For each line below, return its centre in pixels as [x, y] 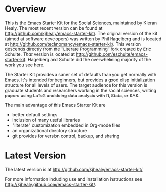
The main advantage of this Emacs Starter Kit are [55, 105]
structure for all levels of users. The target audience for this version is [76, 85]
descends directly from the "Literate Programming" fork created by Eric [78, 49]
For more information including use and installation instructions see [74, 179]
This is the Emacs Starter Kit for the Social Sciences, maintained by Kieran [81, 23]
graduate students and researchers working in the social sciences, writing [81, 90]
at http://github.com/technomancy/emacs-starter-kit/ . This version [73, 44]
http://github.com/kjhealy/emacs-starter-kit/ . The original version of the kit [81, 33]
